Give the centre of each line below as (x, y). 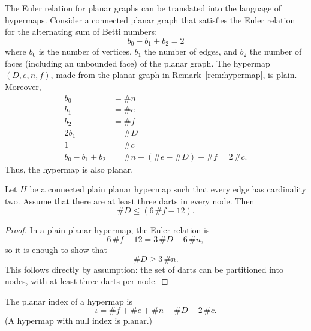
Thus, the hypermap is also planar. (69, 169)
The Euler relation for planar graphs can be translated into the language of (143, 8)
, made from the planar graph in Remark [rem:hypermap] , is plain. (174, 75)
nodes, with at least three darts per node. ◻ (87, 281)
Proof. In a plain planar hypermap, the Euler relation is (107, 230)
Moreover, (23, 87)
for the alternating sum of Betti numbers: (81, 31)
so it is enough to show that (56, 249)
